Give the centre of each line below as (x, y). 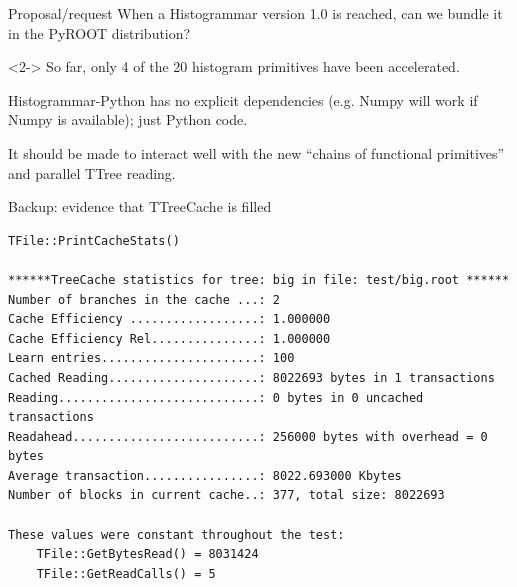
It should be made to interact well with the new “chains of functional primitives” (256, 152)
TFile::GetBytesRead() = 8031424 (147, 554)
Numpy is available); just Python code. (128, 119)
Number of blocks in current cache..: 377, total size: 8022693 (226, 495)
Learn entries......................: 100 (151, 358)
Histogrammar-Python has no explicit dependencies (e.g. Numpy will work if (243, 99)
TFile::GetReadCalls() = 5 (126, 573)
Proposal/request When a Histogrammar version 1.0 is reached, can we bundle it (255, 13)
